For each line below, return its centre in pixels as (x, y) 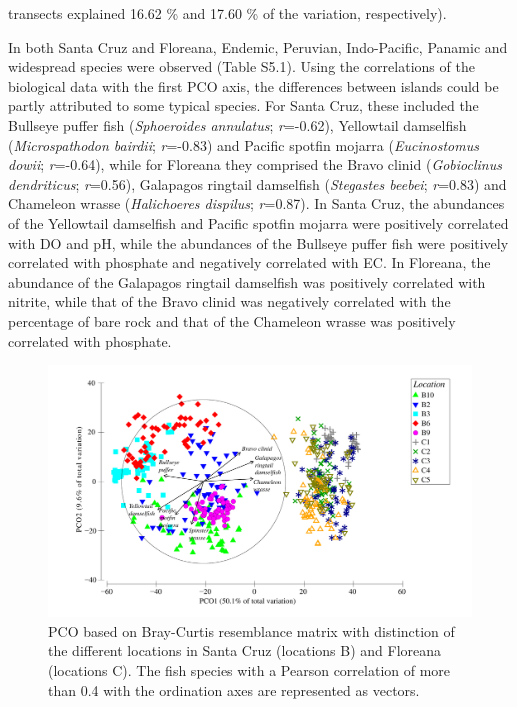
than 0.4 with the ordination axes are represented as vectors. (234, 689)
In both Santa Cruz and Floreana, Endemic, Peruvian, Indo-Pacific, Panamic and (258, 46)
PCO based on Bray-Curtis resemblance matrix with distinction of (251, 630)
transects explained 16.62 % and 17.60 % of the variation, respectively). (227, 13)
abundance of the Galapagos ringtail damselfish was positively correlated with (247, 281)
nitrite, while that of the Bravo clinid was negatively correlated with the (229, 301)
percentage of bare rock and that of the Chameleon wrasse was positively (232, 320)
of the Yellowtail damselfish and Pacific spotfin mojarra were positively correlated (258, 222)
